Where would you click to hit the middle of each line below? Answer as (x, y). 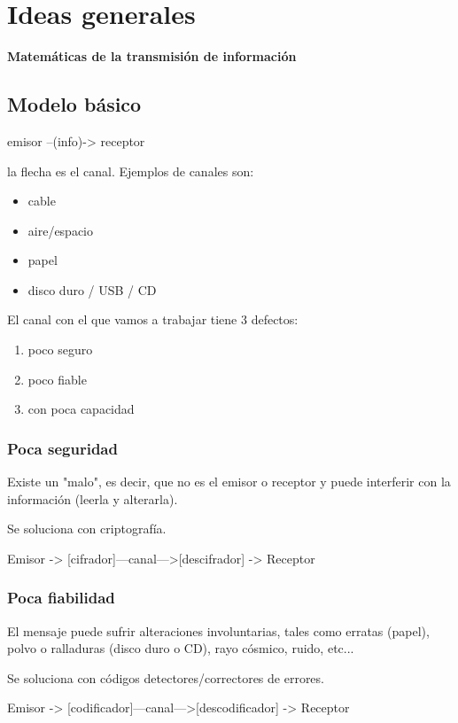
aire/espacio (61, 230)
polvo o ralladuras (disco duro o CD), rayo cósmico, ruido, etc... (181, 648)
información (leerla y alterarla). (93, 498)
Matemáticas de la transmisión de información (152, 56)
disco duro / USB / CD (92, 289)
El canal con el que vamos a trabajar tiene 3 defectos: (153, 319)
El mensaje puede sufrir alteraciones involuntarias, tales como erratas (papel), (218, 630)
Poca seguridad (62, 448)
